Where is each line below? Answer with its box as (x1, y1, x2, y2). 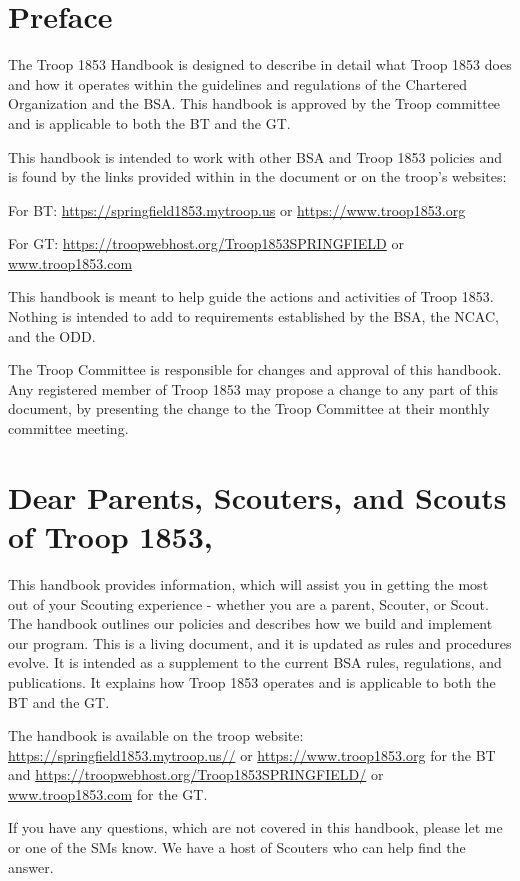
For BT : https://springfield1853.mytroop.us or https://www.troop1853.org (8, 199, 466, 220)
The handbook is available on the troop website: (8, 725, 304, 746)
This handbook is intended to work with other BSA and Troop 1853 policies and (8, 146, 503, 167)
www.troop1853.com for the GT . (8, 783, 208, 804)
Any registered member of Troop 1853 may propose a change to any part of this (8, 378, 499, 399)
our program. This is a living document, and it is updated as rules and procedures (8, 632, 512, 653)
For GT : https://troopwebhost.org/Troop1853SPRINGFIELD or (8, 233, 404, 254)
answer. (8, 856, 54, 877)
